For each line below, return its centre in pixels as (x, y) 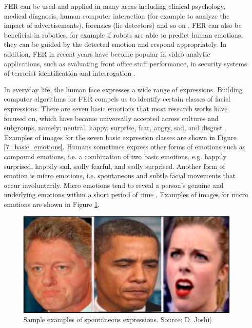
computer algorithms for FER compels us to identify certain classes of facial (117, 99)
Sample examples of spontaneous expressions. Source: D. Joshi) (118, 319)
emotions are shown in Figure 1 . (52, 204)
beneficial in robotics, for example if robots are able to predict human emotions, (124, 34)
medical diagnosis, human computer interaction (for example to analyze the (117, 15)
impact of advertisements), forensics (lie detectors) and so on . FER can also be (123, 25)
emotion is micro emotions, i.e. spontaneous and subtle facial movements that (120, 175)
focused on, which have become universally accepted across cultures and (111, 118)
